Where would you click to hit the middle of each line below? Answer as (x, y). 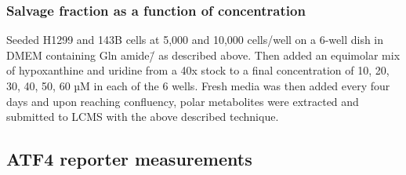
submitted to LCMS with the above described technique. (143, 117)
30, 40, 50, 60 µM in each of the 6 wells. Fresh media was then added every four (198, 86)
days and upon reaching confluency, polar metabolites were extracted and (183, 101)
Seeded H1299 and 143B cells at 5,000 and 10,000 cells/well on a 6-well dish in (195, 40)
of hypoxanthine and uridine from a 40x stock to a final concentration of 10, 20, (198, 70)
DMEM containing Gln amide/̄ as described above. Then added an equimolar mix (203, 55)
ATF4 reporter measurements (129, 159)
